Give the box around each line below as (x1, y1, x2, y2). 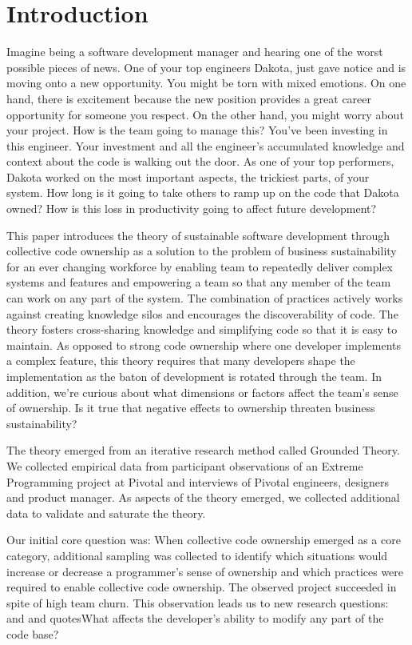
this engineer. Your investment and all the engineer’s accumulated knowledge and (6, 137, 405, 154)
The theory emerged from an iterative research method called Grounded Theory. (6, 442, 400, 459)
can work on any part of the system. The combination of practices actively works (6, 290, 403, 306)
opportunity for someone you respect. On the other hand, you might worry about (6, 106, 404, 122)
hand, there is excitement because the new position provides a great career (6, 90, 372, 106)
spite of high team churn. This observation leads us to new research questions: (6, 594, 389, 611)
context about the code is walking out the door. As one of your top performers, (6, 153, 394, 170)
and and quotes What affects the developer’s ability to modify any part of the (6, 610, 384, 627)
